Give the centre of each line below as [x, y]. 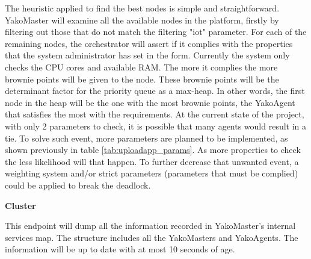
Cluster [20, 205]
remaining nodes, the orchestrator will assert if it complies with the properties [149, 43]
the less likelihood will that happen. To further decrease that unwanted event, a [152, 161]
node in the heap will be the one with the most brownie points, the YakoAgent [150, 102]
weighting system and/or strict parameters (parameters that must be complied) [152, 173]
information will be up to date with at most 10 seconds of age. [120, 249]
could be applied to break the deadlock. [78, 185]
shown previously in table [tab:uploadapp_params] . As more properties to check [153, 150]
